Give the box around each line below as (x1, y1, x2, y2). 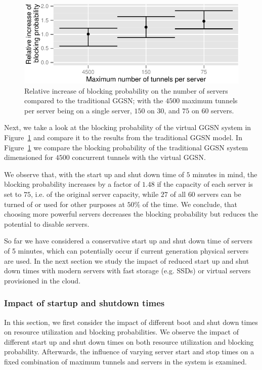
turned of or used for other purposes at (4, 198, 125, 209)
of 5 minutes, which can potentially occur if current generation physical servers (4, 245, 249, 256)
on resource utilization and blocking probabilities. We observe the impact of (4, 326, 239, 337)
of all (170, 188, 186, 199)
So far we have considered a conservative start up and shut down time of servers (4, 235, 253, 246)
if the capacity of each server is (157, 179, 253, 189)
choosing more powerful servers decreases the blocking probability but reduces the (4, 209, 258, 219)
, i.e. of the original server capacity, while (30, 188, 159, 199)
